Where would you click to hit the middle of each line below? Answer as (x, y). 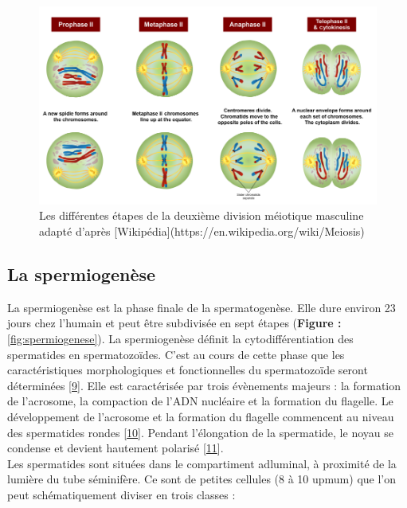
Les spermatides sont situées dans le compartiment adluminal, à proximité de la (202, 463)
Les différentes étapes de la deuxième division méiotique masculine (202, 215)
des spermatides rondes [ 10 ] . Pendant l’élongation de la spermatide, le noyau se (200, 432)
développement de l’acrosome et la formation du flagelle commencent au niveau (201, 416)
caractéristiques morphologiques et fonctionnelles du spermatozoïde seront (188, 370)
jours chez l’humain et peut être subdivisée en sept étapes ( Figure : (174, 323)
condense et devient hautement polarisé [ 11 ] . (115, 448)
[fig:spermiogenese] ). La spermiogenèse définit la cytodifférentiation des (180, 338)
